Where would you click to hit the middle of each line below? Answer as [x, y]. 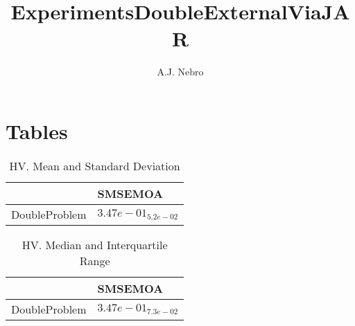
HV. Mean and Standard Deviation [95, 165]
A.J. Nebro [180, 72]
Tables [37, 130]
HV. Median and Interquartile [95, 244]
